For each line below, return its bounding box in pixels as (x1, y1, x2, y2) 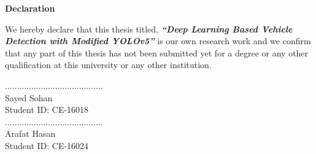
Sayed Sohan (5, 91, 53, 104)
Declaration (5, 2, 55, 14)
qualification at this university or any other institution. (5, 58, 212, 71)
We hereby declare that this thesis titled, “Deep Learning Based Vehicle (5, 22, 293, 35)
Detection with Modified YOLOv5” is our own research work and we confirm (5, 34, 311, 47)
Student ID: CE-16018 (5, 103, 89, 116)
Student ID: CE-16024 (5, 139, 89, 152)
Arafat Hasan (5, 127, 56, 140)
